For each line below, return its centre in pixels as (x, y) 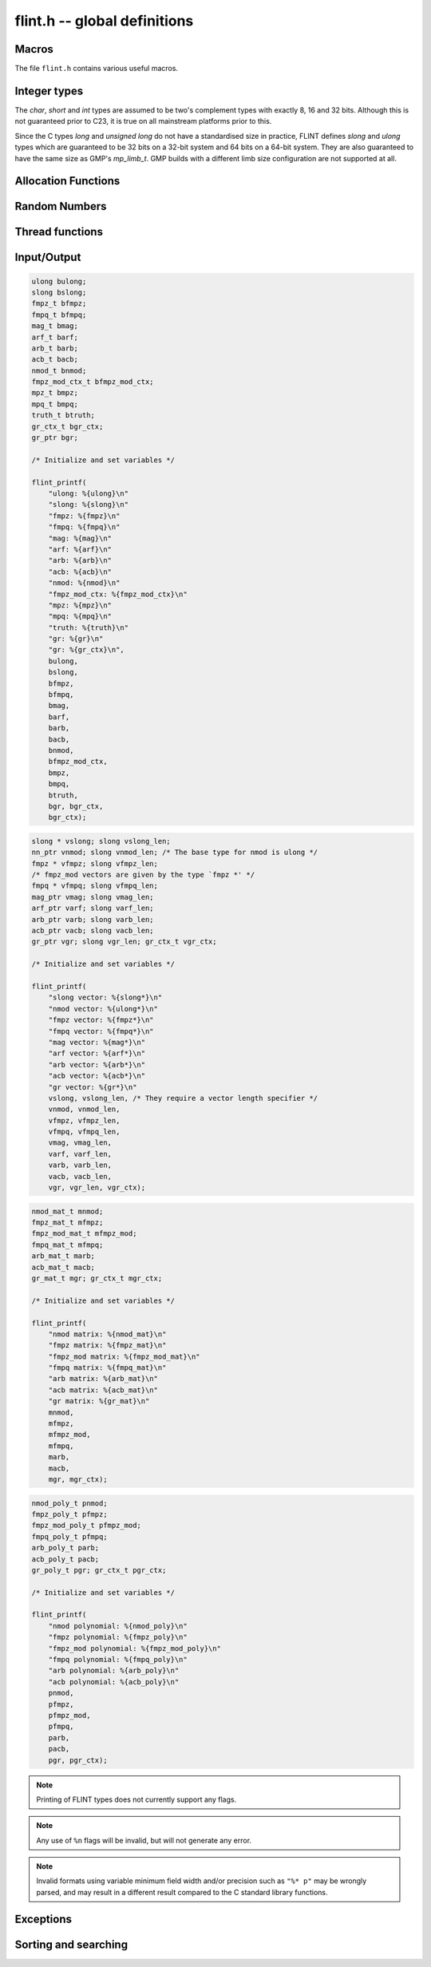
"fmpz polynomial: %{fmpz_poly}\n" (118, 1637)
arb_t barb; (55, 348)
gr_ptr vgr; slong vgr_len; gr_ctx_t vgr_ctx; (124, 942)
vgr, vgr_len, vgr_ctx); (97, 1188)
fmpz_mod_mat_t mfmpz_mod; (84, 1234)
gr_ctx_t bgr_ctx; (67, 426)
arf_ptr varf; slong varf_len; (93, 908)
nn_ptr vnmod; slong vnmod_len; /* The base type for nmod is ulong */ (175, 853)
